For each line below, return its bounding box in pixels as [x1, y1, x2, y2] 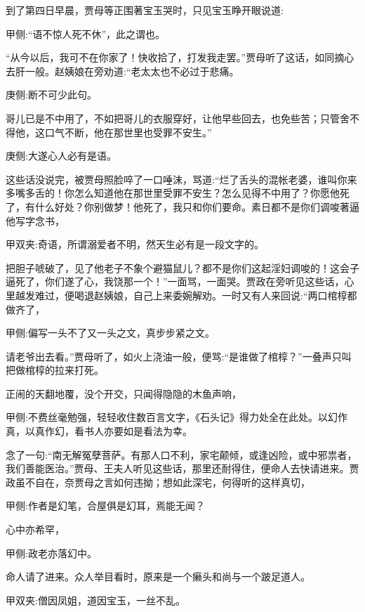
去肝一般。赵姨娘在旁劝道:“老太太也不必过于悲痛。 [6, 63, 239, 78]
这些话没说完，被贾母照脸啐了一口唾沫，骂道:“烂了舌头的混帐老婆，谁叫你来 [6, 171, 357, 186]
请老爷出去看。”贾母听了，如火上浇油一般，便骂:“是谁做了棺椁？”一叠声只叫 [6, 349, 352, 363]
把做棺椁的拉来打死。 [6, 363, 104, 377]
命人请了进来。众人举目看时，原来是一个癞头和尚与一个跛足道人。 [6, 569, 310, 584]
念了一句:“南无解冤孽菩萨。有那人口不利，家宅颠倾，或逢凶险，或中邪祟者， [6, 447, 357, 462]
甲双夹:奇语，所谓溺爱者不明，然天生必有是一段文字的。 [6, 237, 264, 252]
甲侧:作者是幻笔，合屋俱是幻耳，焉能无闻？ [6, 498, 205, 513]
